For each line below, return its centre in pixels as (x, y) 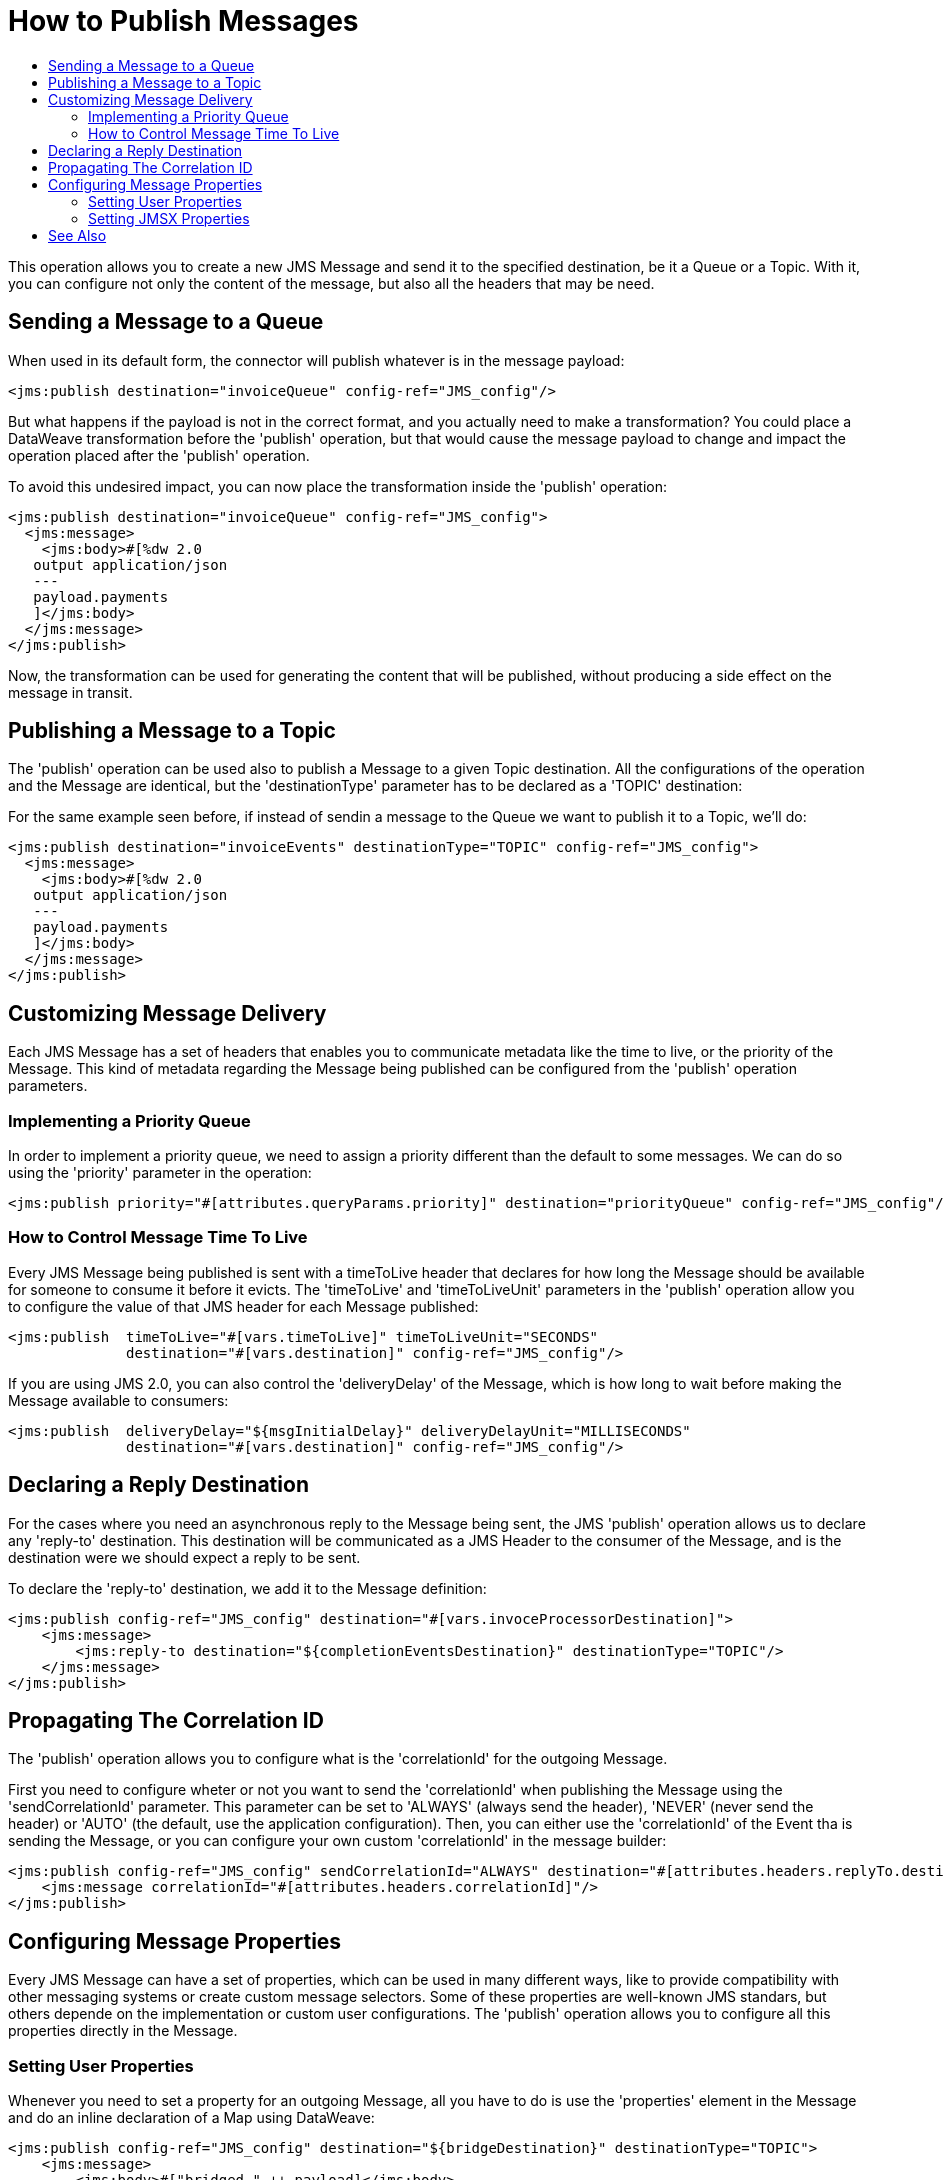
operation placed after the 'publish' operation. (159, 455)
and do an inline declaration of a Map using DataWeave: (191, 2118)
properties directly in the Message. (123, 2031)
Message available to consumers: (118, 1400)
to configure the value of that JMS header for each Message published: (243, 1306)
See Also (77, 235)
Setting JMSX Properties (169, 218)
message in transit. (70, 692)
